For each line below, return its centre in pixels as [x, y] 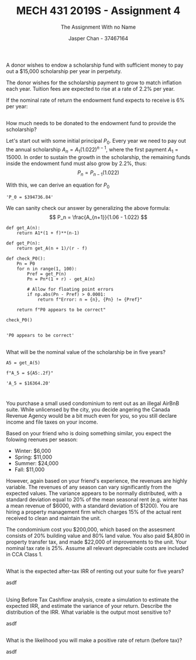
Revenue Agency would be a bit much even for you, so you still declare [92, 415]
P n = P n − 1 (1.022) [98, 173]
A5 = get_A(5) [23, 363]
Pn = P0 [26, 264]
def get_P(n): [23, 243]
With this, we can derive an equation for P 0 [58, 186]
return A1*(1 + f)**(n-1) [48, 233]
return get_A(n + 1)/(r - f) [52, 249]
